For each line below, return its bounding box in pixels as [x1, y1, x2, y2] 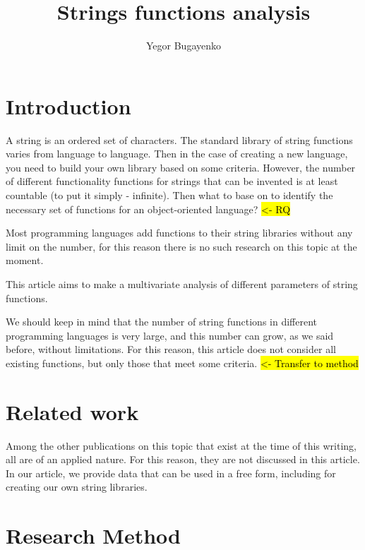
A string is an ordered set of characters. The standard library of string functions [6, 132, 353, 147]
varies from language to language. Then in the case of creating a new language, [6, 146, 348, 161]
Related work [6, 397, 139, 426]
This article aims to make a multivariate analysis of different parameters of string [6, 277, 358, 291]
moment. [6, 253, 44, 268]
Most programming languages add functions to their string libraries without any [6, 225, 353, 240]
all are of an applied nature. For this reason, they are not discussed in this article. [6, 452, 360, 467]
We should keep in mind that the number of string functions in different [6, 314, 317, 329]
